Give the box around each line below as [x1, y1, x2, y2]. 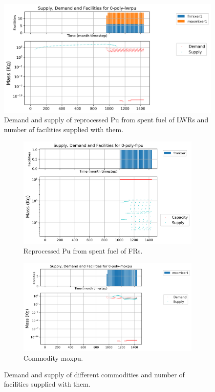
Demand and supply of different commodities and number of [4, 369, 185, 379]
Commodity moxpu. [23, 353, 83, 363]
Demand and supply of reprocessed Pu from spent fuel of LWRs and [4, 115, 209, 125]
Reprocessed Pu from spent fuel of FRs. [23, 246, 143, 256]
